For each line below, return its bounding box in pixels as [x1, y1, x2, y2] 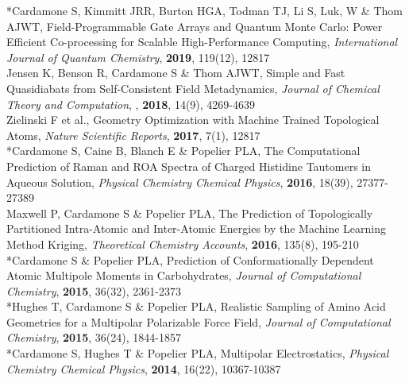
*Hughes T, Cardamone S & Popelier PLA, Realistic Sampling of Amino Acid [6, 298, 386, 315]
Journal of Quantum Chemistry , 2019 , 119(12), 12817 [6, 48, 270, 65]
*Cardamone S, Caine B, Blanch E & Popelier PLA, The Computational [6, 142, 361, 159]
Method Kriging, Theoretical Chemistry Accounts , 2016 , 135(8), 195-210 [6, 235, 359, 252]
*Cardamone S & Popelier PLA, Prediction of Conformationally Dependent [6, 251, 374, 268]
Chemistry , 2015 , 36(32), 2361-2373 [6, 282, 181, 299]
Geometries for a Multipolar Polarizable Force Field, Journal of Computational [6, 313, 391, 330]
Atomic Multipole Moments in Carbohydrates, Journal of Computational [6, 267, 361, 284]
